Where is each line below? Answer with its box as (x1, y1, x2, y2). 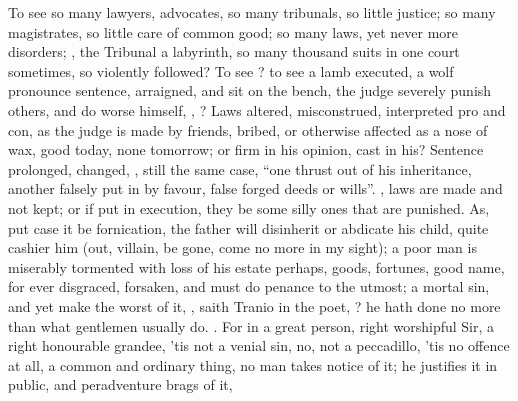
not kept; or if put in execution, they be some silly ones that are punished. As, (8, 197, 490, 218)
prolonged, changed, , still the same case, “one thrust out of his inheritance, (8, 158, 472, 179)
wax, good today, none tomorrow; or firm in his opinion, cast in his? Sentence (8, 139, 484, 160)
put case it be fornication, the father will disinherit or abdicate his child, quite (8, 217, 489, 238)
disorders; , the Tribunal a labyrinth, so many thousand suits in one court (8, 41, 460, 62)
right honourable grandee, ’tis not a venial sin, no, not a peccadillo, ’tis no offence (8, 335, 510, 356)
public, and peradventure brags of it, (8, 374, 233, 395)
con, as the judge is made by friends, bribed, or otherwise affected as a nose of (8, 119, 488, 140)
